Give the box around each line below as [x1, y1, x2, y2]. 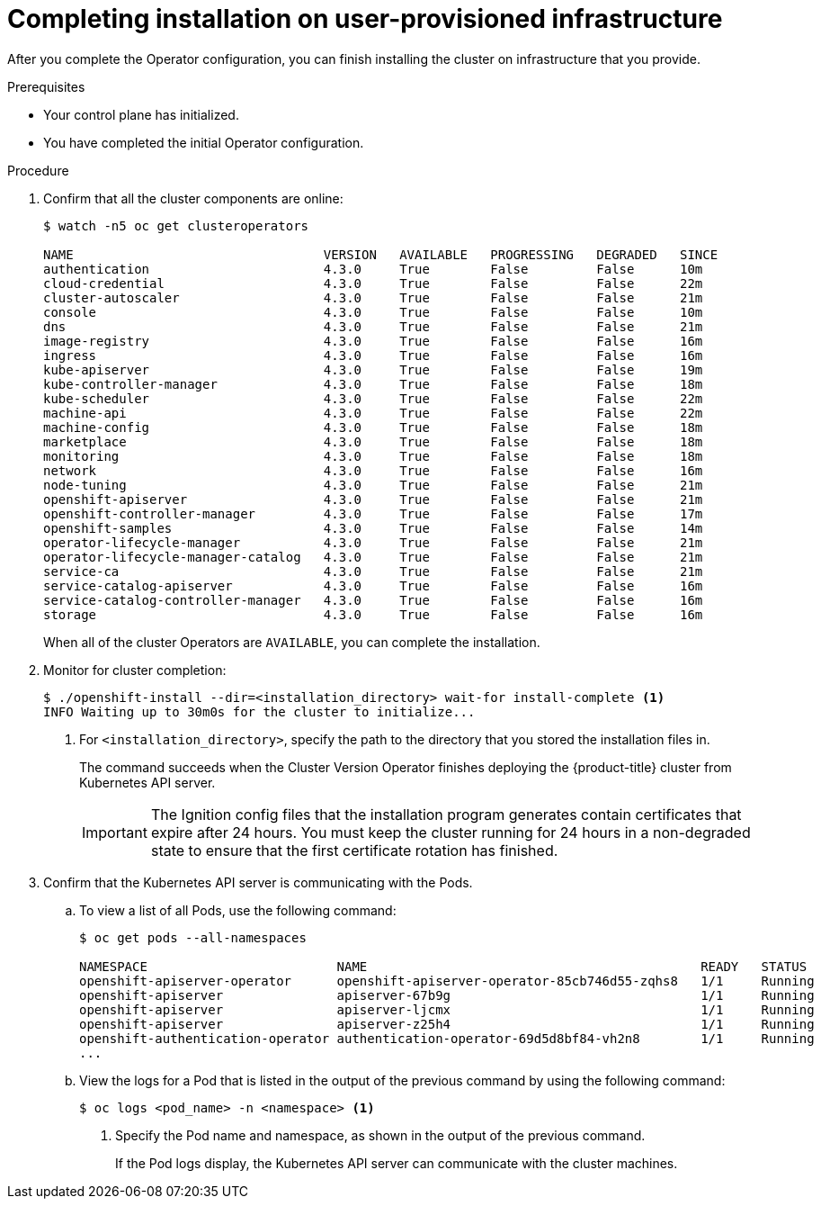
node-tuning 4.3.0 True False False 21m [43, 477, 703, 492]
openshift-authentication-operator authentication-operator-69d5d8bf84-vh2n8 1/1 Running [79, 1030, 815, 1046]
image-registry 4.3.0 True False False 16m [43, 333, 703, 348]
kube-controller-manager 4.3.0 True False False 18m [43, 376, 703, 391]
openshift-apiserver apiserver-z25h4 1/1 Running [79, 1016, 815, 1031]
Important [82, 823, 147, 841]
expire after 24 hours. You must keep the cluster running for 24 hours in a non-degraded [150, 823, 751, 841]
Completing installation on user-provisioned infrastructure [7, 4, 723, 34]
